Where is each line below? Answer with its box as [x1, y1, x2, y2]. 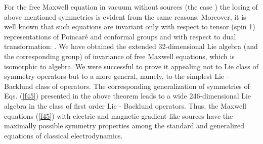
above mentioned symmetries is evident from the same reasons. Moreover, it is [4, 11, 246, 22]
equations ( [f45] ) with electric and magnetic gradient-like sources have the [4, 110, 233, 121]
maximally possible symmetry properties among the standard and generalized [4, 120, 245, 131]
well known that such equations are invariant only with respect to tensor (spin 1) [4, 21, 255, 32]
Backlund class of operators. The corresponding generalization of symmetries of [4, 80, 250, 91]
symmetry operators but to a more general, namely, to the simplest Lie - [4, 71, 229, 81]
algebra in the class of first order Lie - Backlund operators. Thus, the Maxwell [4, 100, 246, 111]
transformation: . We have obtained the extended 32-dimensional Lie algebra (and [4, 41, 258, 52]
